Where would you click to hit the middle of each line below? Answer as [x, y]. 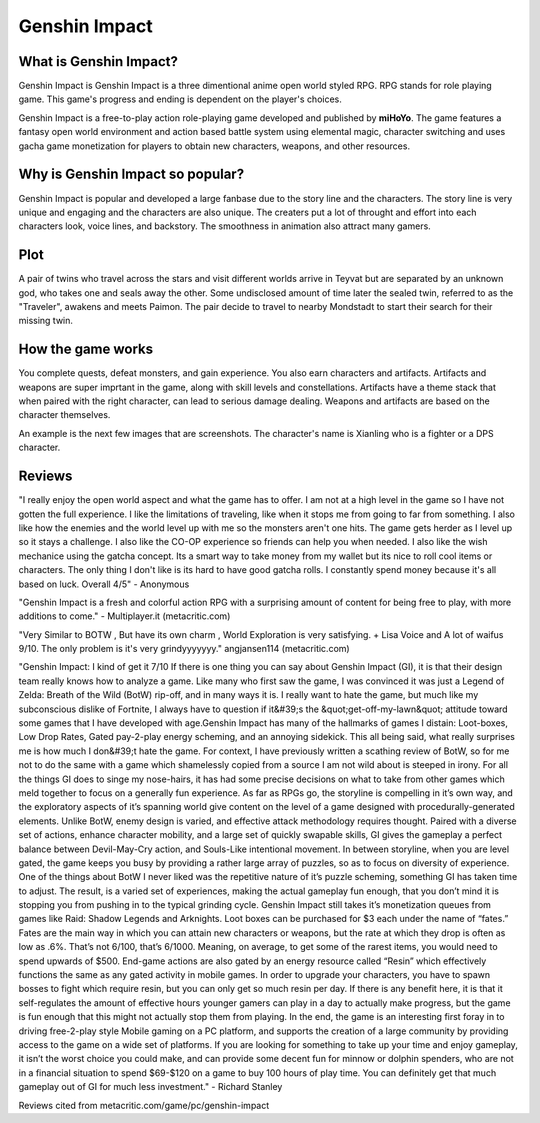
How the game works [86, 349]
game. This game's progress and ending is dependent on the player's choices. [180, 99]
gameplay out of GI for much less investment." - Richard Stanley [150, 1087]
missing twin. [46, 321]
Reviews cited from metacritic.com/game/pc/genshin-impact [144, 1105]
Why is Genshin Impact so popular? [131, 174]
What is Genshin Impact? [98, 61]
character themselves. [64, 415]
